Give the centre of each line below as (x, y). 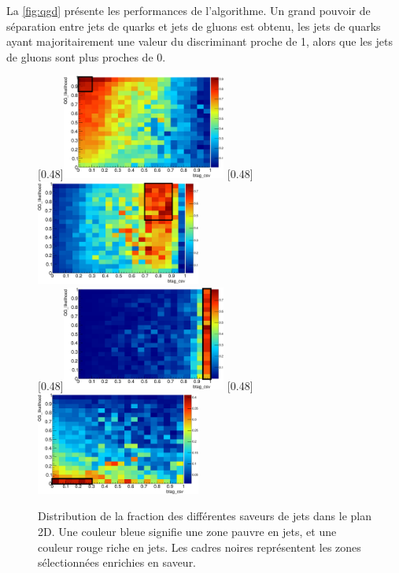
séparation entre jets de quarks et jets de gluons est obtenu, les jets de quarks (194, 26)
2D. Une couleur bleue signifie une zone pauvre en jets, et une (187, 532)
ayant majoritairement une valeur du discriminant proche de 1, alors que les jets (199, 41)
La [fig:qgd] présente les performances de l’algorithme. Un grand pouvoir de (188, 10)
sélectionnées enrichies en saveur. (117, 562)
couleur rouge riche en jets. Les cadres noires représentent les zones (199, 547)
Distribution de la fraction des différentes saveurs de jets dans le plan (205, 516)
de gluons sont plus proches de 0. (86, 56)
